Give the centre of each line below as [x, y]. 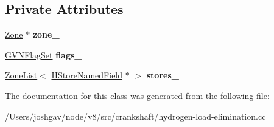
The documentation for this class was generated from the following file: [137, 95]
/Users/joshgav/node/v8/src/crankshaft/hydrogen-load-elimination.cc [135, 116]
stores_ [163, 75]
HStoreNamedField [87, 75]
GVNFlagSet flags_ [44, 54]
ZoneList [21, 75]
